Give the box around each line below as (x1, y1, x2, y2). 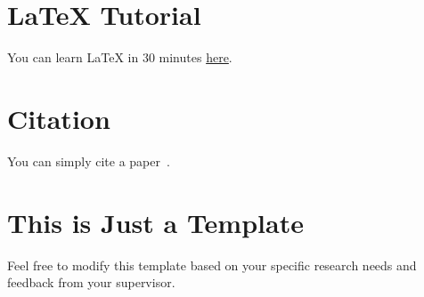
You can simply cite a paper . (7, 151, 170, 170)
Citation (7, 100, 110, 136)
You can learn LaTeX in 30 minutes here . (7, 48, 232, 67)
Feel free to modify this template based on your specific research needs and (7, 255, 417, 274)
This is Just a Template (7, 204, 304, 240)
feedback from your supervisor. (7, 273, 175, 292)
